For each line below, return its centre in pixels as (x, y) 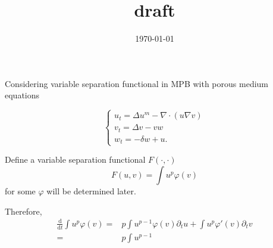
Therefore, (23, 211)
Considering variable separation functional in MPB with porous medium (137, 83)
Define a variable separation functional (75, 159)
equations (22, 95)
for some (20, 191)
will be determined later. (91, 191)
